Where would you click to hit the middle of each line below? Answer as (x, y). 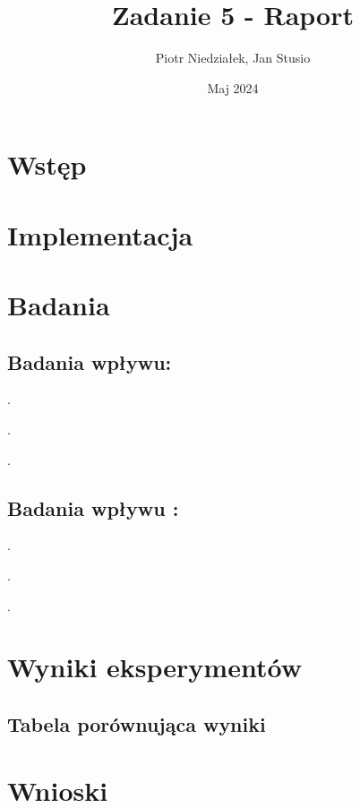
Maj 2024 (233, 87)
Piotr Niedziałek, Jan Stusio (233, 58)
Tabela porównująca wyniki (137, 723)
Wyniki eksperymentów (154, 667)
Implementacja (100, 234)
